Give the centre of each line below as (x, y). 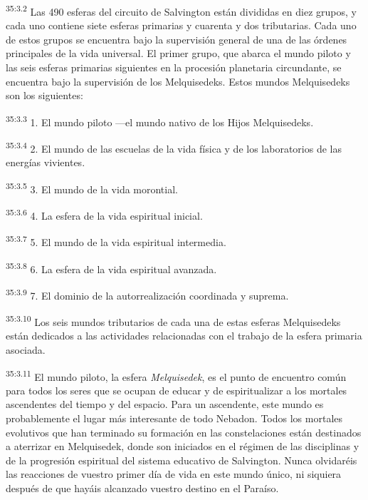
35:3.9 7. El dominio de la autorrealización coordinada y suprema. (147, 294)
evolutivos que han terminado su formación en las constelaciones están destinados (184, 432)
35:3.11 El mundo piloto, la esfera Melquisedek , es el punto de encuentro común (176, 375)
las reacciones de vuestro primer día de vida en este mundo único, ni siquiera (174, 474)
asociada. (26, 350)
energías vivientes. (46, 162)
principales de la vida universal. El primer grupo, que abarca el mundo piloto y (178, 53)
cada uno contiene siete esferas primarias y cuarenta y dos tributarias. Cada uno (181, 25)
